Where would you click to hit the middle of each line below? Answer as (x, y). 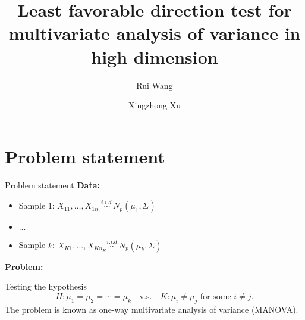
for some (216, 296)
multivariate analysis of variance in (155, 33)
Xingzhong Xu (155, 105)
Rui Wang (155, 85)
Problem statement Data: (52, 184)
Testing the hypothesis (46, 286)
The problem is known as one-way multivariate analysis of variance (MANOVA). (152, 309)
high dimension (155, 56)
